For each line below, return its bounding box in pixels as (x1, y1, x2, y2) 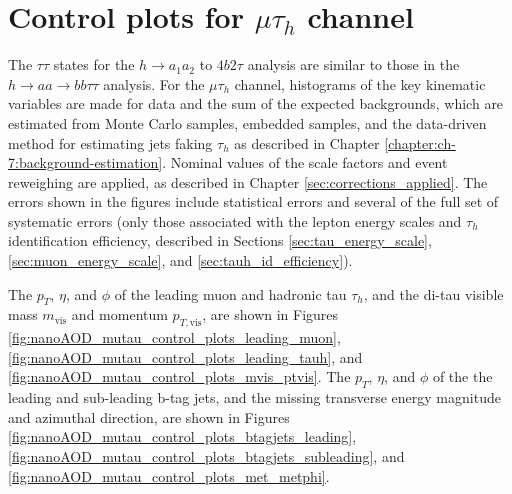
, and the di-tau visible (363, 283, 504, 304)
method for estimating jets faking (8, 132, 213, 153)
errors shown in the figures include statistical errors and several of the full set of (8, 191, 499, 212)
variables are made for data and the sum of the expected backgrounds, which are (8, 93, 504, 114)
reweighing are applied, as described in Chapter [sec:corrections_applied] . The (8, 171, 488, 192)
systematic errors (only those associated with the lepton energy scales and (8, 210, 462, 231)
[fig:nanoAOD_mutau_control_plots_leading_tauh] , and (8, 346, 363, 367)
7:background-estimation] (8, 152, 163, 173)
